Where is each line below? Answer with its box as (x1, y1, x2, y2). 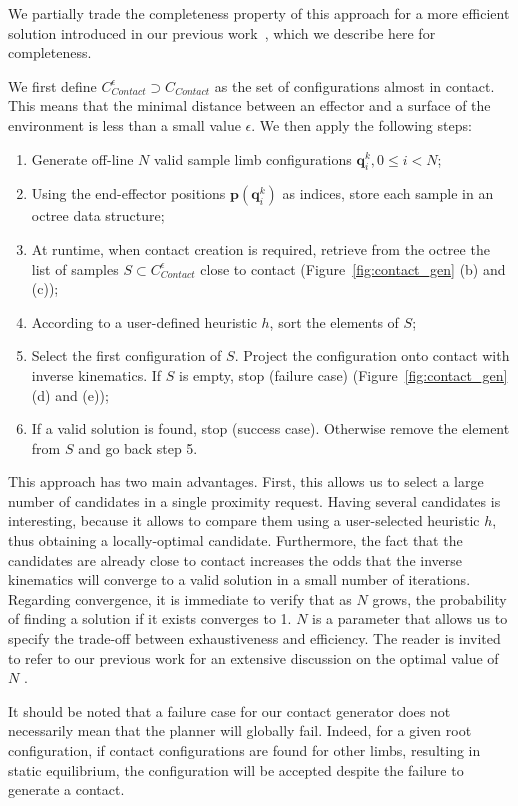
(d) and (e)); (31, 384, 109, 405)
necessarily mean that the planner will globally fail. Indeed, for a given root (8, 720, 472, 741)
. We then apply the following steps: (251, 114, 472, 135)
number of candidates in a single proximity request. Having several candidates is (8, 490, 501, 511)
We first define (8, 75, 97, 96)
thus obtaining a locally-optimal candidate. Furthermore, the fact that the (8, 530, 463, 551)
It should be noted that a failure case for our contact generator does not (8, 700, 451, 721)
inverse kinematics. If (31, 364, 162, 385)
